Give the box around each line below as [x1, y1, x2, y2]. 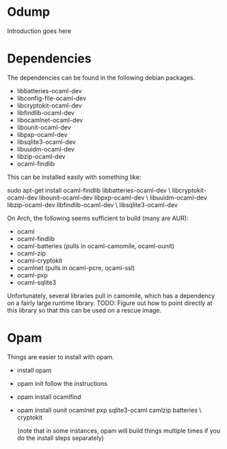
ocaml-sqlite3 [16, 278, 57, 287]
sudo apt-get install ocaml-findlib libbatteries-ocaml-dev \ [7, 186, 171, 194]
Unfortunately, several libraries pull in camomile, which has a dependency [7, 291, 215, 300]
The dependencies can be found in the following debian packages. [7, 73, 196, 82]
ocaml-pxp [16, 271, 48, 279]
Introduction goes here [7, 27, 72, 35]
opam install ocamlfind [16, 392, 81, 401]
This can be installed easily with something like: [7, 173, 142, 181]
